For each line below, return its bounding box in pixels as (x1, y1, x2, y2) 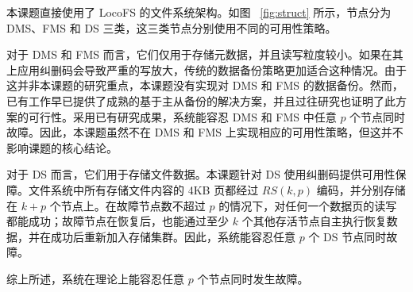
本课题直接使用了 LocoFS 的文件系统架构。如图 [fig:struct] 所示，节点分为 (6, 4, 392, 20)
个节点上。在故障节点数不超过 (49, 197, 206, 213)
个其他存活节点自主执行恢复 (241, 213, 387, 229)
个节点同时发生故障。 (197, 270, 309, 286)
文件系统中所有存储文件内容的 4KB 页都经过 (28, 181, 259, 198)
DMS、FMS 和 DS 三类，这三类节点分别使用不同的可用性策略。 (6, 19, 337, 36)
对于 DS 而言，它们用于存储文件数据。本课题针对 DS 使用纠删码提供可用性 (6, 166, 396, 182)
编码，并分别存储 (316, 181, 406, 198)
